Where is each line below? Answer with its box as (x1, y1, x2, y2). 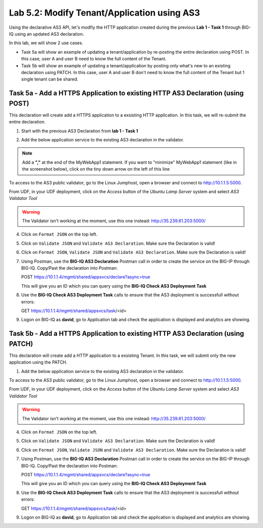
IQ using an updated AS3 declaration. (9, 31, 84, 37)
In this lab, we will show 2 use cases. (9, 40, 83, 46)
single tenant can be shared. (21, 76, 78, 82)
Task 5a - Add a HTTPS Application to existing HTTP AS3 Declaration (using (9, 89, 244, 98)
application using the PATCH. (9, 359, 68, 365)
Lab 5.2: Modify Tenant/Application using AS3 (9, 7, 200, 18)
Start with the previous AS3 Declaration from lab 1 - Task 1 (21, 128, 138, 134)
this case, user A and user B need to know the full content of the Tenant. (21, 56, 167, 62)
